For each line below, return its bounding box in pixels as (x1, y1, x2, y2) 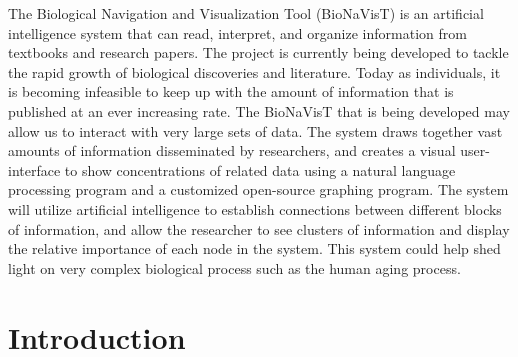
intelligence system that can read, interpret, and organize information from (8, 22, 467, 43)
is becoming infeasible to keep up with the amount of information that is (8, 81, 454, 102)
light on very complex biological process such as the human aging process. (8, 257, 461, 278)
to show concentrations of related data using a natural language (64, 159, 456, 180)
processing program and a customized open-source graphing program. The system (8, 179, 509, 200)
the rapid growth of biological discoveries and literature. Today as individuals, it (8, 61, 501, 82)
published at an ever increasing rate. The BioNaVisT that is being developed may (8, 100, 510, 121)
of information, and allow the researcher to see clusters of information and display (8, 218, 510, 239)
